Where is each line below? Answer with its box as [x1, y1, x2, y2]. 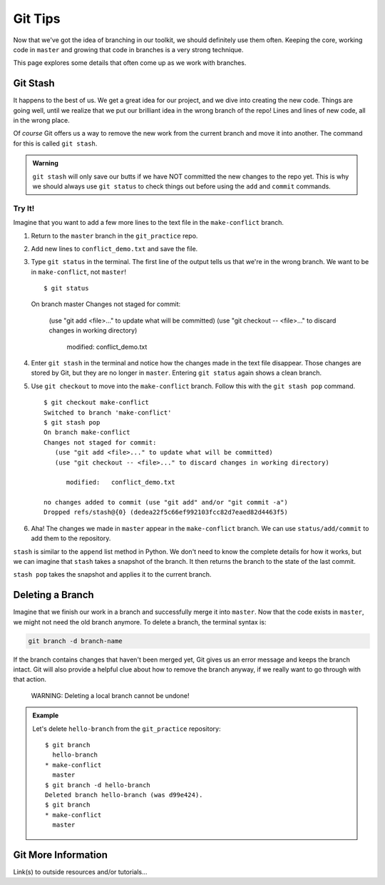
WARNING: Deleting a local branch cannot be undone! [31, 691, 190, 699]
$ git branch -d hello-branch [45, 781, 151, 789]
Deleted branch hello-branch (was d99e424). [45, 791, 203, 799]
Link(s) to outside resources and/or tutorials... [13, 868, 148, 876]
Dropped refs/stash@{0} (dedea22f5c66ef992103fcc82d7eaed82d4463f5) [43, 508, 288, 517]
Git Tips [13, 11, 61, 26]
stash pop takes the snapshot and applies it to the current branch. [13, 570, 212, 579]
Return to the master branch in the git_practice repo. [31, 231, 198, 240]
